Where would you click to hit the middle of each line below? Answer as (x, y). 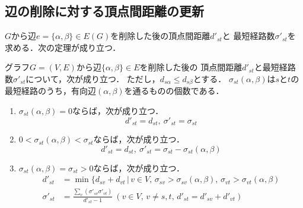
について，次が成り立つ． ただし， (93, 78)
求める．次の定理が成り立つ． (63, 47)
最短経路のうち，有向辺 (50, 91)
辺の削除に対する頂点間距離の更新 (104, 11)
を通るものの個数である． (174, 91)
